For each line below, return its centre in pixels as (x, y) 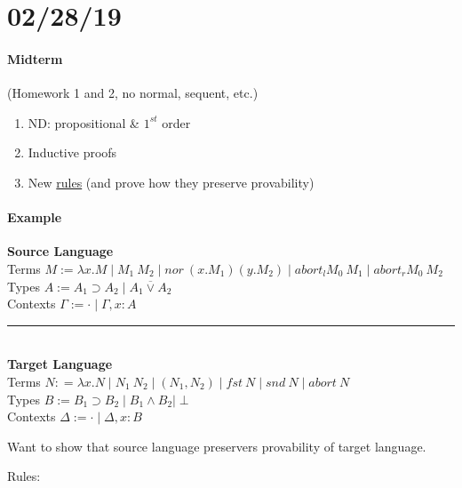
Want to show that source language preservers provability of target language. (217, 446)
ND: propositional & (84, 122)
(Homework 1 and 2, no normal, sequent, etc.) (133, 93)
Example (35, 217)
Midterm (35, 58)
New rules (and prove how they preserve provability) (171, 182)
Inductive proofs (72, 152)
